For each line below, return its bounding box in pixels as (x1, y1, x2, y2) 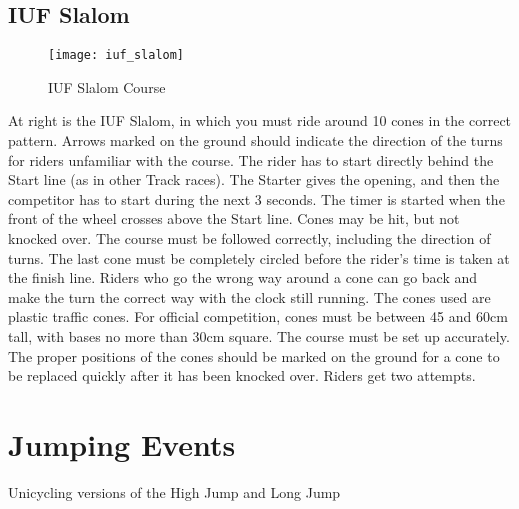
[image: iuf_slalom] (48, 48, 185, 63)
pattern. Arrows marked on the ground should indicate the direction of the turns (8, 130, 503, 151)
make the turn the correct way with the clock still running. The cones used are (8, 286, 491, 307)
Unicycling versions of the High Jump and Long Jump (8, 481, 341, 502)
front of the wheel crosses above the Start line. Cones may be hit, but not (8, 208, 460, 229)
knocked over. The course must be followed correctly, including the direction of (8, 228, 491, 249)
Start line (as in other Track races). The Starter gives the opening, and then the (8, 169, 500, 190)
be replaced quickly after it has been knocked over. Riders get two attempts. (8, 365, 476, 386)
